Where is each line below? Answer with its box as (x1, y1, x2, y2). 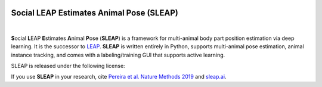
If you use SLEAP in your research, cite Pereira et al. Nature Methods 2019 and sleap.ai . (11, 73, 227, 80)
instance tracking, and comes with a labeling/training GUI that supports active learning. (11, 51, 225, 58)
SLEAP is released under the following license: (11, 63, 125, 70)
